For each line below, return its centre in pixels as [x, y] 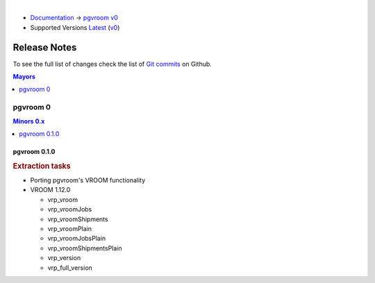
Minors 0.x [29, 121]
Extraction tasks [42, 166]
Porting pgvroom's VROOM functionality [88, 180]
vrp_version [64, 258]
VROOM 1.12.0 [50, 190]
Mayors [24, 77]
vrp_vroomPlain [70, 229]
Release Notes [45, 48]
